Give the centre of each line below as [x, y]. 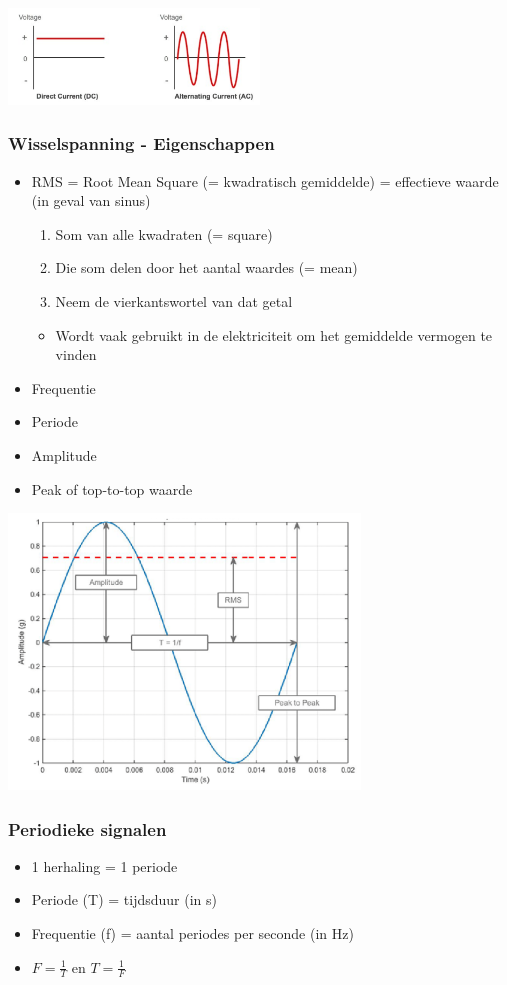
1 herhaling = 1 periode [104, 865]
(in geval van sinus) [91, 200]
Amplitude [64, 454]
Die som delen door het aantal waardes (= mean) [206, 267]
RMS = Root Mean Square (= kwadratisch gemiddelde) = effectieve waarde [265, 180]
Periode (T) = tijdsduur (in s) [124, 899]
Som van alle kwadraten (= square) [164, 233]
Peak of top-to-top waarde [112, 488]
